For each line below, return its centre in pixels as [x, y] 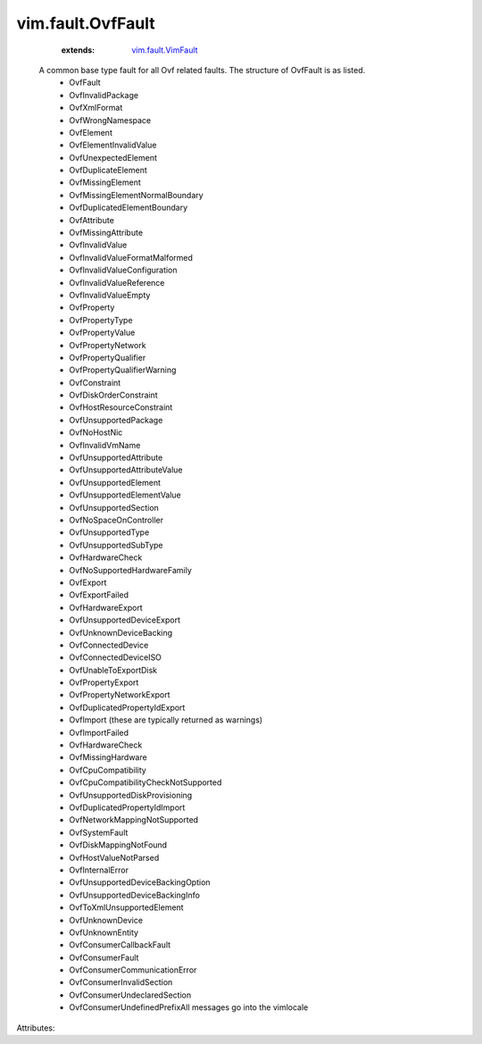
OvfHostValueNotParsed [114, 857]
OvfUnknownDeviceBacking [121, 632]
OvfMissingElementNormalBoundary [137, 195]
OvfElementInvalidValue [113, 145]
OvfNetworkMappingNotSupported [134, 820]
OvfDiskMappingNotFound [118, 845]
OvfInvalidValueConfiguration [123, 270]
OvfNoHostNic [96, 432]
